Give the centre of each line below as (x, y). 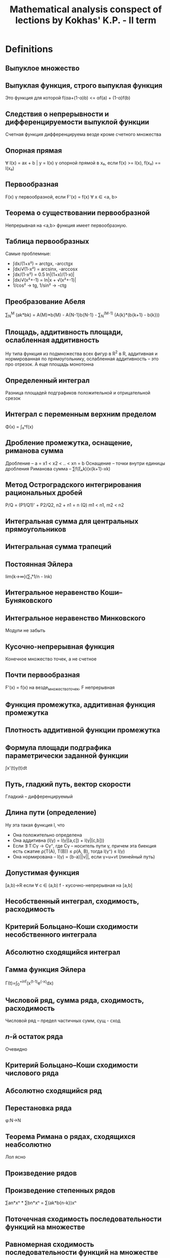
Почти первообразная (43, 675)
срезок (13, 398)
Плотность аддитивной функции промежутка (83, 730)
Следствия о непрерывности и (57, 114)
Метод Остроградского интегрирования (73, 485)
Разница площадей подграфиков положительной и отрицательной (78, 393)
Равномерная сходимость (50, 1244)
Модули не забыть (26, 631)
